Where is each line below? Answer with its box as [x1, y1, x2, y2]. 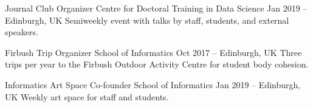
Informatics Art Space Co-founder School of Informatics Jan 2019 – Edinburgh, [5, 78, 301, 91]
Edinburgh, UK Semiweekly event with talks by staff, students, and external [5, 13, 289, 26]
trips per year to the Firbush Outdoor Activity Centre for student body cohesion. [5, 58, 309, 71]
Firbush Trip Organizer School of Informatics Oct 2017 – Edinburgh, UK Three [5, 46, 302, 58]
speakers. [5, 26, 39, 38]
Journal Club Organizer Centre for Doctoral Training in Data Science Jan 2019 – [5, 2, 308, 14]
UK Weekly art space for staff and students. [5, 90, 169, 103]
